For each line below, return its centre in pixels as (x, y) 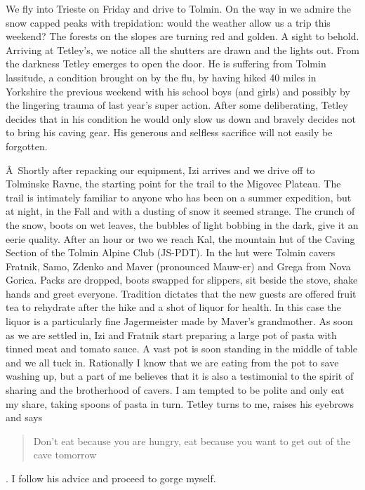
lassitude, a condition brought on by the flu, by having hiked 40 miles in (161, 77)
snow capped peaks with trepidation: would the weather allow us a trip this (168, 22)
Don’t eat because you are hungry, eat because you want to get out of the (192, 441)
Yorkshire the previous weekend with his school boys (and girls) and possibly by (178, 91)
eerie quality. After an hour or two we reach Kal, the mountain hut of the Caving (180, 238)
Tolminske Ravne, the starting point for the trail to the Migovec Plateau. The (173, 184)
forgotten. (27, 146)
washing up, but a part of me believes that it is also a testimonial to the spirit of (180, 376)
